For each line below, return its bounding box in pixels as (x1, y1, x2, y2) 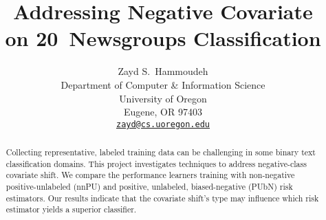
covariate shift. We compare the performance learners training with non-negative (6, 169, 295, 181)
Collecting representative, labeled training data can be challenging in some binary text (6, 146, 316, 158)
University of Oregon (119, 91, 207, 105)
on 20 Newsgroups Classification (5, 24, 321, 52)
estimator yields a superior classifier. (6, 203, 137, 215)
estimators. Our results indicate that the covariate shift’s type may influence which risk (6, 192, 319, 203)
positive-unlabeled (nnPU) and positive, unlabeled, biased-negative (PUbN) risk (6, 181, 293, 192)
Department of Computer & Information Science (61, 77, 265, 91)
